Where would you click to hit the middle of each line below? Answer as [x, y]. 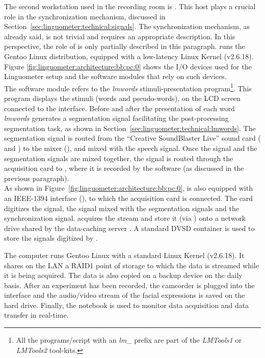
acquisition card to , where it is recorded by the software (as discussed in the [124, 168]
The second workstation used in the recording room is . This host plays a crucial [130, 6]
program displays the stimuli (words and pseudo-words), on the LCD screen [122, 98]
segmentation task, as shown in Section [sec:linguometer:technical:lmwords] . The [130, 128]
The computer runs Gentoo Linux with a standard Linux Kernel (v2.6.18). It [124, 255]
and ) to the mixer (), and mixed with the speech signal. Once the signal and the [131, 148]
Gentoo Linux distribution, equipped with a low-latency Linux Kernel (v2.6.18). [129, 56]
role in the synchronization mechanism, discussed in [85, 16]
